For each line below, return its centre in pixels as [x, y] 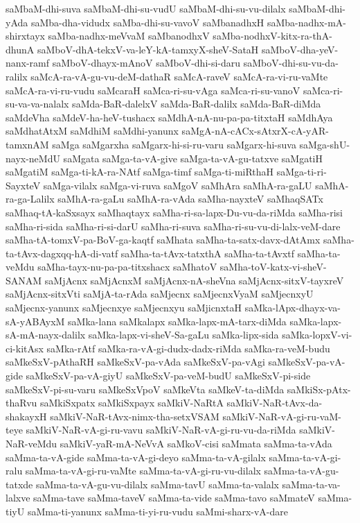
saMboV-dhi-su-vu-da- [291, 63]
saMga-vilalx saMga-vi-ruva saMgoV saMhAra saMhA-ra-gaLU [178, 185]
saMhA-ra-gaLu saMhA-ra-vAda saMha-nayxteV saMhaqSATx [190, 199]
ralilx [17, 76]
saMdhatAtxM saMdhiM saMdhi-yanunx [92, 131]
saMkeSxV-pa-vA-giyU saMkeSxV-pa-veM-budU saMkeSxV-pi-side [168, 376]
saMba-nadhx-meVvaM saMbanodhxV [129, 36]
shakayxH [26, 416]
